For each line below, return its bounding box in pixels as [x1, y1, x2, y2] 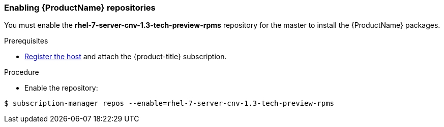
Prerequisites [4, 36, 48, 46]
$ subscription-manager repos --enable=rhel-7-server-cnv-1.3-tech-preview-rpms [4, 99, 335, 108]
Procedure [4, 68, 39, 77]
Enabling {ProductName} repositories [4, 3, 156, 13]
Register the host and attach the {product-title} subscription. [24, 52, 227, 61]
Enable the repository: [24, 83, 98, 93]
